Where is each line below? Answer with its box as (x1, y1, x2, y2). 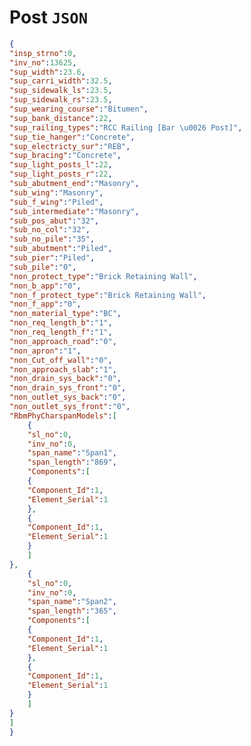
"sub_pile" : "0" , (9, 262, 77, 272)
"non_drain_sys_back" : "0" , (9, 374, 122, 384)
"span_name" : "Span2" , (27, 597, 117, 607)
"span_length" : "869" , (27, 457, 117, 468)
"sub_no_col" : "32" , (9, 225, 91, 235)
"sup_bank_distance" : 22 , (9, 113, 113, 123)
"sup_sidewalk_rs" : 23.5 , (9, 95, 113, 105)
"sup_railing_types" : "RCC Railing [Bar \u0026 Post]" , (9, 122, 243, 133)
